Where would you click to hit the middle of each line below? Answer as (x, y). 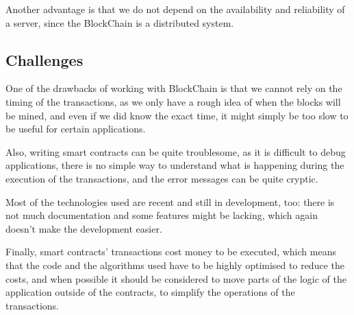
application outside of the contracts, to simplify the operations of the (150, 292)
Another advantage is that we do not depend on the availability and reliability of (175, 9)
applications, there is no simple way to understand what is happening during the (175, 165)
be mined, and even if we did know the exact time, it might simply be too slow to (177, 115)
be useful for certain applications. (76, 129)
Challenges (45, 59)
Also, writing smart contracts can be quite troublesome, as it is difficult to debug (176, 151)
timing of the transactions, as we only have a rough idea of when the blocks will (173, 101)
